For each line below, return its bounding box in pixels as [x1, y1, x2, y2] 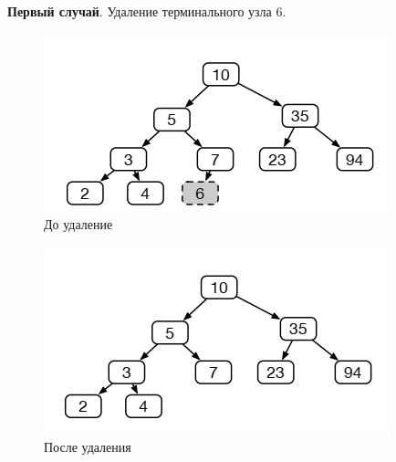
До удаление [44, 215, 113, 234]
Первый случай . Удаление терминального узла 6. [7, 2, 287, 20]
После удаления [44, 437, 131, 457]
